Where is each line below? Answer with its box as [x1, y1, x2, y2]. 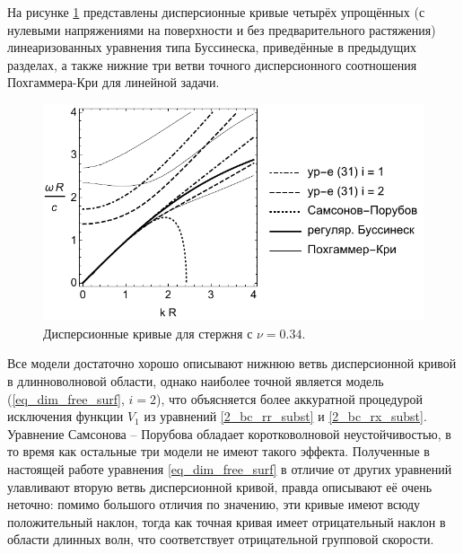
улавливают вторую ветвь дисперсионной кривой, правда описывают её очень [7, 477, 432, 496]
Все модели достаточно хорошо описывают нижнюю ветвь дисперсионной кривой [7, 354, 457, 373]
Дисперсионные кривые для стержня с [43, 323, 253, 342]
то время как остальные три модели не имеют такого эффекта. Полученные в [7, 442, 430, 461]
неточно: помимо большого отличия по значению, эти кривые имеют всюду [7, 495, 421, 514]
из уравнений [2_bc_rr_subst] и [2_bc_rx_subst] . [144, 407, 427, 426]
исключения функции [7, 407, 124, 426]
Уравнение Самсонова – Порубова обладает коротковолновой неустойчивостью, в [7, 424, 451, 443]
